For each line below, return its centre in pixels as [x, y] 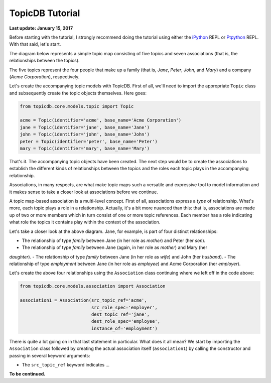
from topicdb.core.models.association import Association [93, 286]
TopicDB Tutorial [45, 13]
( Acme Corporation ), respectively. [44, 77]
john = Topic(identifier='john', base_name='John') [85, 135]
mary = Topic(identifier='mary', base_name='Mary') [85, 148]
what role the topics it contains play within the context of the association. [85, 222]
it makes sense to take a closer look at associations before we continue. [84, 192]
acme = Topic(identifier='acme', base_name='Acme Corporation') [101, 120]
